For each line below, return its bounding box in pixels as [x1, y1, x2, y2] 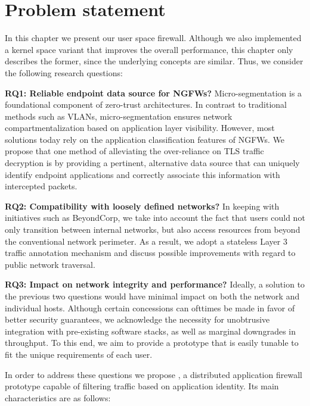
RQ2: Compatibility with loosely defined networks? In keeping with [5, 199, 280, 212]
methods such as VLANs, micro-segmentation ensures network [5, 110, 232, 122]
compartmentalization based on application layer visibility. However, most [5, 121, 275, 134]
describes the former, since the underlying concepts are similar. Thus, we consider [5, 55, 303, 67]
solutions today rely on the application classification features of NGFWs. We [5, 133, 285, 145]
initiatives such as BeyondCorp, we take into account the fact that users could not [5, 211, 305, 224]
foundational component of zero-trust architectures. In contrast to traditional [5, 98, 287, 111]
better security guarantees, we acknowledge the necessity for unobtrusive [5, 313, 270, 326]
